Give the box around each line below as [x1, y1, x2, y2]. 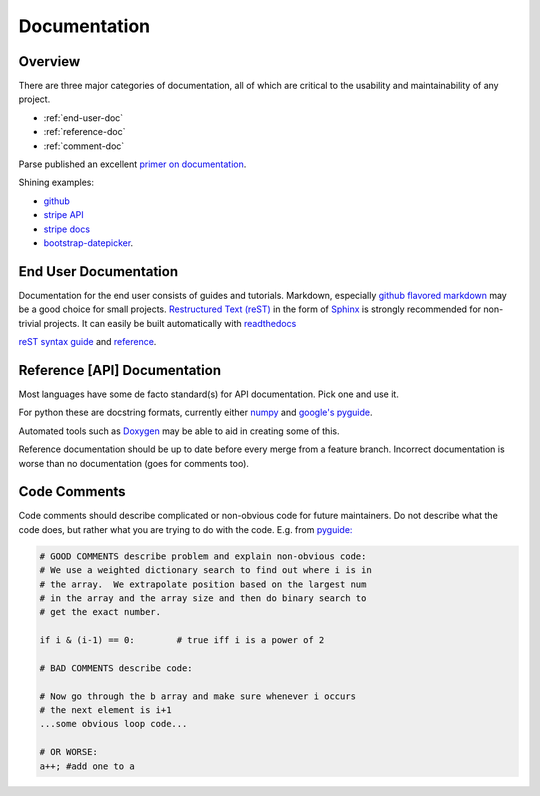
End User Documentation [18, 263, 179, 280]
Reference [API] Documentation [18, 361, 222, 379]
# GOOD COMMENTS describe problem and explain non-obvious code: [39, 550, 367, 562]
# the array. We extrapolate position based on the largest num [39, 578, 367, 590]
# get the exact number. [39, 606, 162, 618]
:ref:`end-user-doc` [43, 111, 124, 124]
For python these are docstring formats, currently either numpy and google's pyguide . [18, 406, 373, 419]
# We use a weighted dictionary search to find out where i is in [39, 565, 372, 576]
